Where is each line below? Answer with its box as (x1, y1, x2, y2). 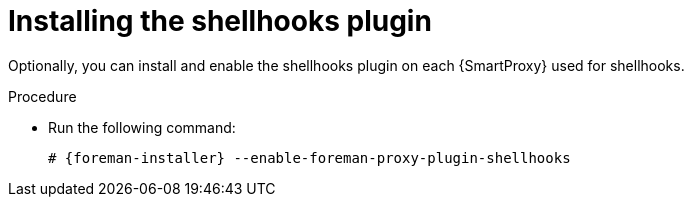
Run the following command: (48, 118, 236, 136)
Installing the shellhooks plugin (8, 4, 432, 38)
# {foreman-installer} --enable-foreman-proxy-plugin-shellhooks (48, 149, 571, 166)
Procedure (8, 87, 77, 105)
